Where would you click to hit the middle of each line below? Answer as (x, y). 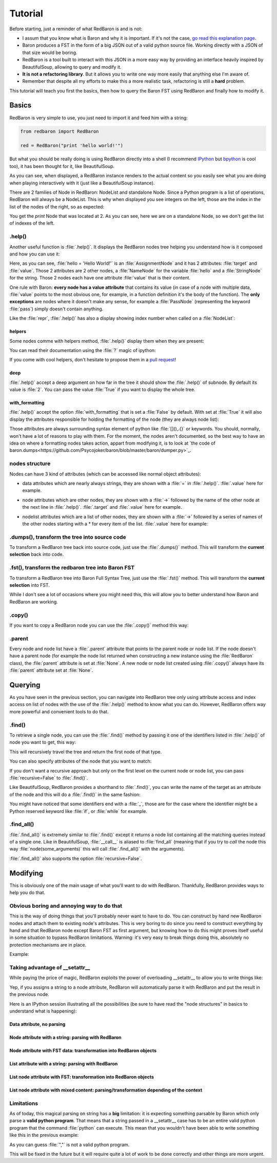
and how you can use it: (35, 254)
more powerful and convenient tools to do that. (59, 711)
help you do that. (27, 893)
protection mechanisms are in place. (48, 945)
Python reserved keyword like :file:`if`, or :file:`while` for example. (78, 811)
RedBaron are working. (34, 602)
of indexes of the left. (32, 223)
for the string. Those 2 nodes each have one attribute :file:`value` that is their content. (100, 278)
